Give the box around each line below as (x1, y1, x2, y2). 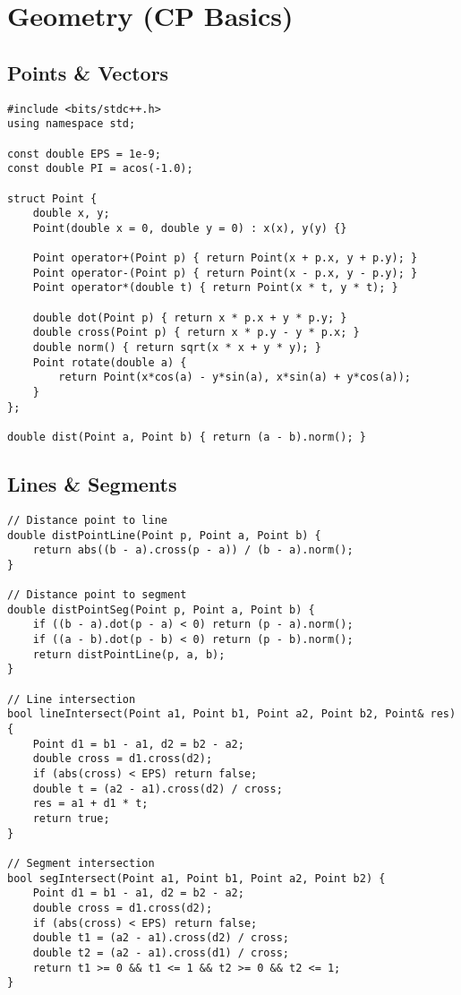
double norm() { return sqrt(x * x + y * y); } (32, 341, 321, 355)
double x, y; (32, 207, 110, 220)
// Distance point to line (7, 513, 167, 527)
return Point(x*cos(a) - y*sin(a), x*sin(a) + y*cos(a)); (58, 371, 412, 384)
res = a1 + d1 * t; (32, 797, 149, 811)
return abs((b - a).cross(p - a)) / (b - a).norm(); (32, 544, 354, 557)
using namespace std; (7, 117, 136, 131)
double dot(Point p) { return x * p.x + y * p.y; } (32, 311, 347, 324)
